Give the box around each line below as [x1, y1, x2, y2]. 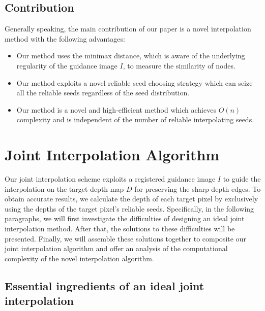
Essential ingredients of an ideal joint [5, 278, 204, 293]
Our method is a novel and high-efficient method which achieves [16, 104, 216, 115]
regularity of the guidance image [16, 60, 117, 71]
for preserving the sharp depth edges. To [134, 183, 261, 194]
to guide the [223, 174, 261, 184]
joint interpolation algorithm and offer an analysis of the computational [5, 243, 228, 254]
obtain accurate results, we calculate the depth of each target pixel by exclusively [5, 193, 258, 204]
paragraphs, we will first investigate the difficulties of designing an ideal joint [5, 213, 245, 224]
